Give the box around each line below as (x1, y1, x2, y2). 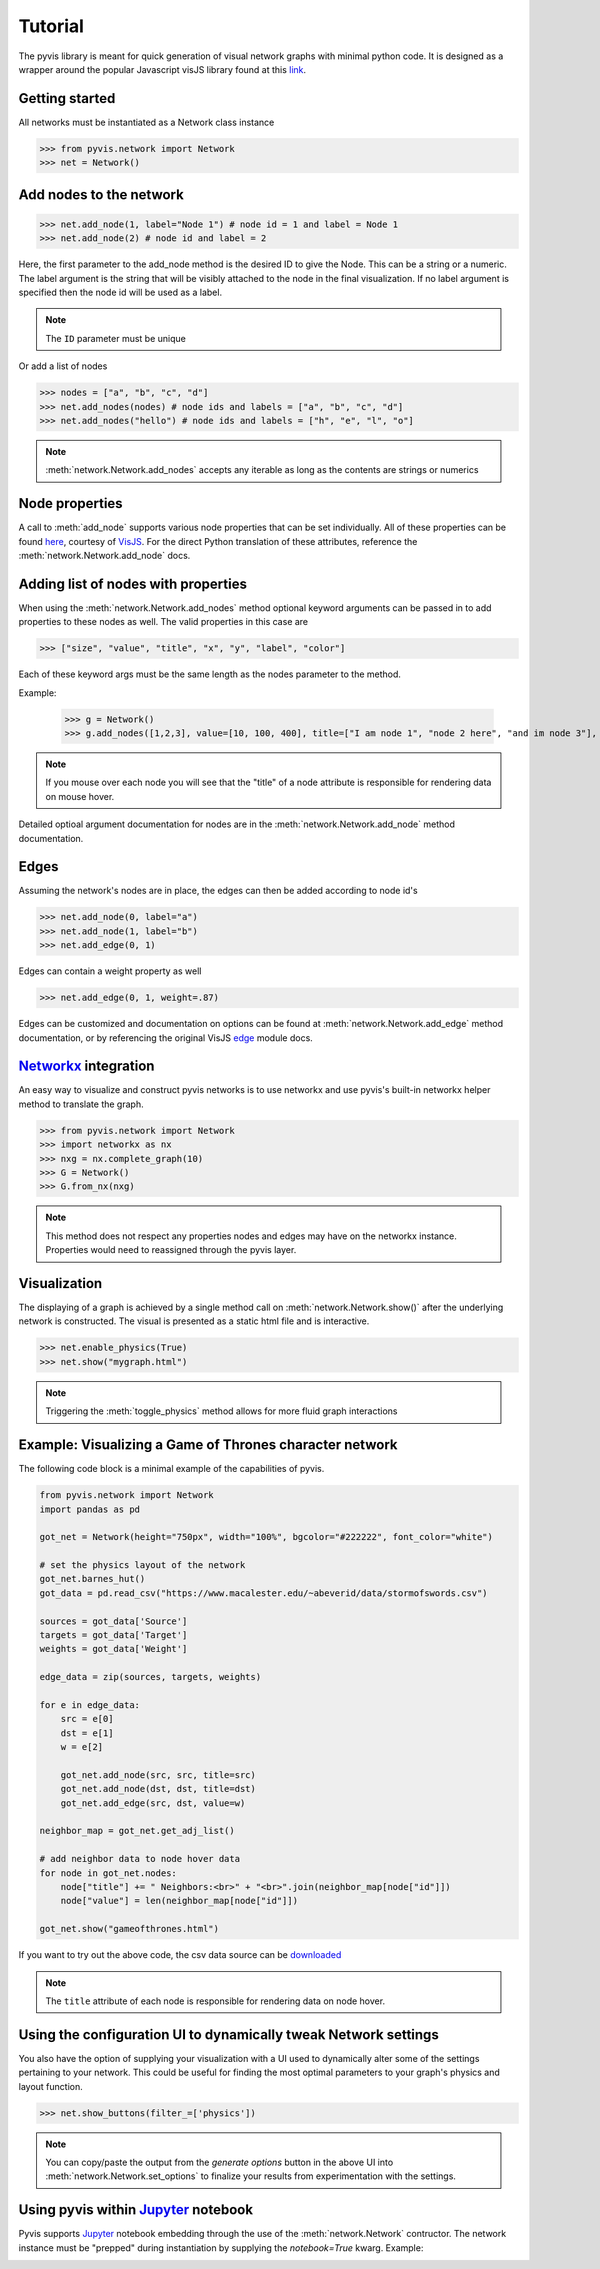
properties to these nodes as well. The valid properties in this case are (18, 616, 309, 628)
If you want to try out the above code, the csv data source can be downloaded (18, 1949, 342, 1961)
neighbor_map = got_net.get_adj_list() (39, 1825, 235, 1837)
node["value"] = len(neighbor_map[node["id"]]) (60, 1895, 299, 1907)
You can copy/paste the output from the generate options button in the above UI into (45, 2156, 394, 2169)
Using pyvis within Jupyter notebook (18, 2201, 254, 2219)
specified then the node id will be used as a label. (18, 286, 223, 298)
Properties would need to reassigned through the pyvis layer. (45, 1244, 297, 1256)
